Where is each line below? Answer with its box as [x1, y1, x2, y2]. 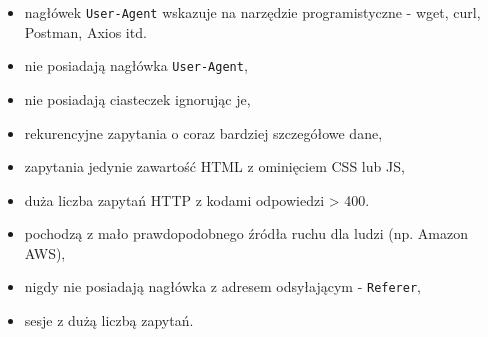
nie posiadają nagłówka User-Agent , [24, 55, 248, 76]
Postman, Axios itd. [24, 21, 147, 42]
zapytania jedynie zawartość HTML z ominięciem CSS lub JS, [24, 156, 405, 177]
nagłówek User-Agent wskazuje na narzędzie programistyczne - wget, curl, [24, 2, 481, 22]
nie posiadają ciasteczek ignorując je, [24, 88, 251, 109]
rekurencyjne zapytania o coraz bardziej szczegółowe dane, [24, 122, 383, 143]
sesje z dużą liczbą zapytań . [24, 310, 194, 331]
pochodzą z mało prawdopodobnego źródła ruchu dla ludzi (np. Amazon [24, 223, 468, 244]
